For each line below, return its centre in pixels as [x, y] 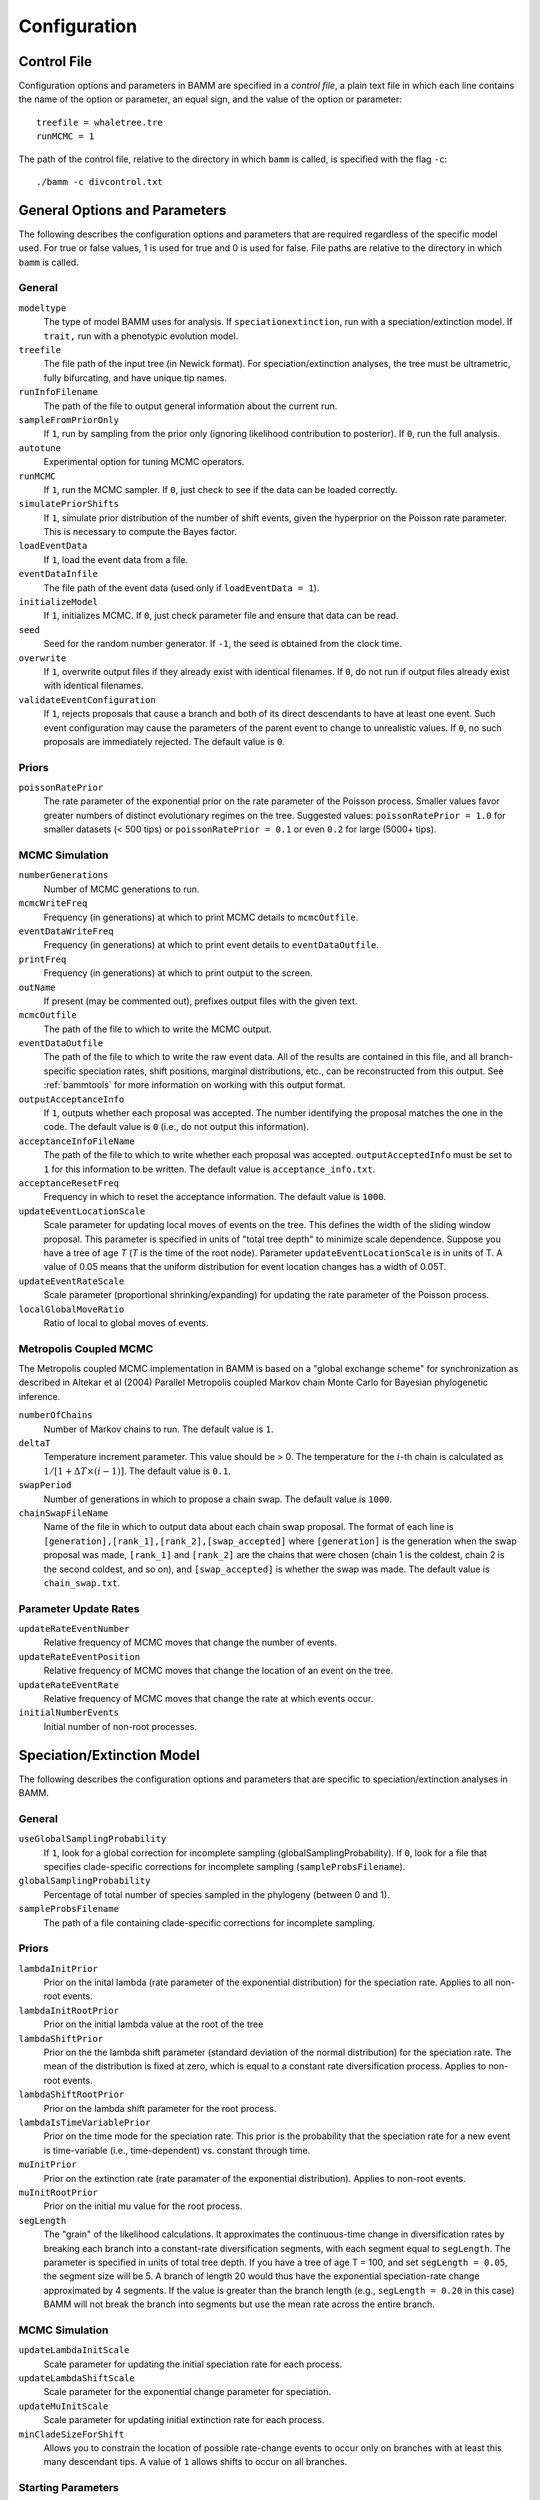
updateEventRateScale [71, 1281]
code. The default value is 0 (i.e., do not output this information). [176, 1127]
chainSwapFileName [63, 1513]
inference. [39, 1396]
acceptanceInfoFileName [76, 1141]
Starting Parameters [68, 2488]
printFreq [42, 959]
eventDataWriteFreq [66, 931]
